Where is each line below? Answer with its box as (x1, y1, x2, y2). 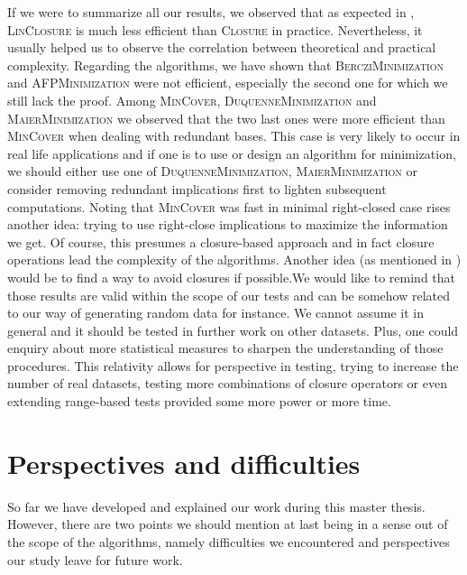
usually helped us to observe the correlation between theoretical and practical (7, 38, 436, 57)
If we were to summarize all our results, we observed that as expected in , (7, 3, 415, 21)
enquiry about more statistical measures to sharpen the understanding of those (7, 339, 444, 357)
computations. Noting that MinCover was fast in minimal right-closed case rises (7, 197, 451, 216)
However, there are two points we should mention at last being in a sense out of (7, 515, 448, 533)
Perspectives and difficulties (7, 444, 361, 481)
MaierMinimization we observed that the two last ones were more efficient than (7, 108, 445, 127)
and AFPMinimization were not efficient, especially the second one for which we (7, 73, 448, 92)
